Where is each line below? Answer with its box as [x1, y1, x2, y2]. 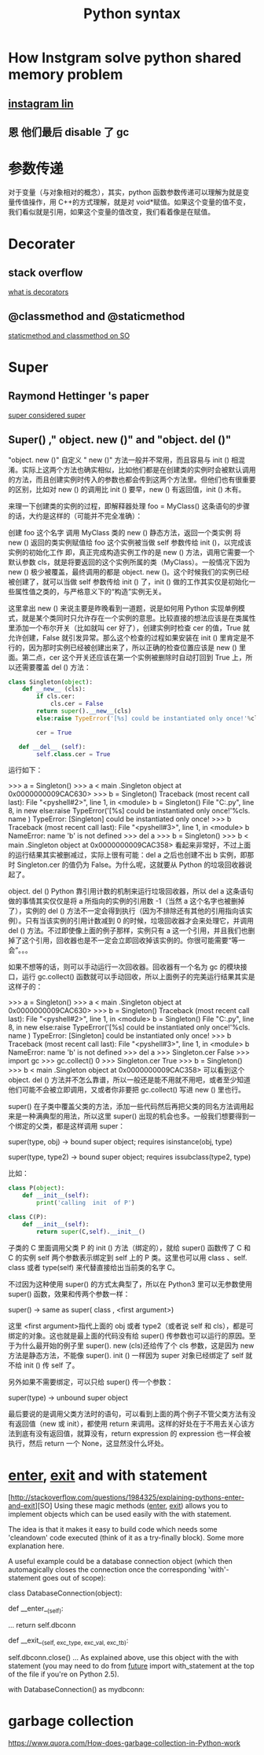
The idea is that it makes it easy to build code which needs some [8, 1524, 218, 1533]
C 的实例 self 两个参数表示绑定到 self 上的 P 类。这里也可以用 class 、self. [8, 1253, 247, 1262]
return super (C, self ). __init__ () [36, 1228, 146, 1235]
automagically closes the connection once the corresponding [8, 1565, 207, 1574]
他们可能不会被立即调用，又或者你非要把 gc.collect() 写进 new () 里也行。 [8, 1085, 246, 1095]
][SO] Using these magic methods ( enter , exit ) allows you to [35, 1500, 229, 1510]
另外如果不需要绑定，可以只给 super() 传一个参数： [8, 1377, 174, 1386]
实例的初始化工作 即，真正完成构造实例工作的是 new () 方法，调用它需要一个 [8, 547, 255, 556]
